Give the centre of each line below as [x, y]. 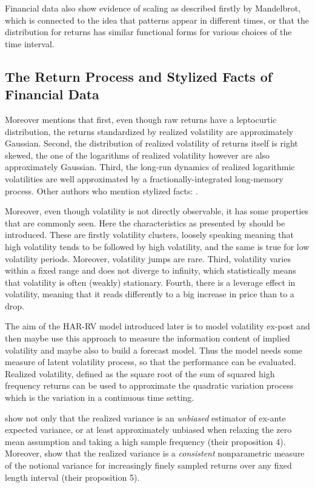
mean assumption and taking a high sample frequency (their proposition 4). [145, 441]
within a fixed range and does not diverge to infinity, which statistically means [151, 270]
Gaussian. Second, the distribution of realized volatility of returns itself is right [151, 143]
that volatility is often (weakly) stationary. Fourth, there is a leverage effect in [150, 282]
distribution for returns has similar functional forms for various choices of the [148, 32]
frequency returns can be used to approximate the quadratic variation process [149, 385]
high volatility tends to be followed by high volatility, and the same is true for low [157, 246]
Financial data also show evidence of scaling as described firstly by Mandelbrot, [153, 8]
